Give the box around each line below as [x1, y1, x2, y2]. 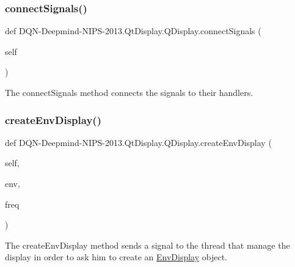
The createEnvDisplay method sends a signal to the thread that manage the [5, 238, 290, 251]
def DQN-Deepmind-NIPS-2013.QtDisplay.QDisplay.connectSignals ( [5, 24, 261, 37]
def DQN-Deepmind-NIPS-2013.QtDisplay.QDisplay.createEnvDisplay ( [5, 136, 272, 148]
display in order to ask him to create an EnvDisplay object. [5, 251, 227, 263]
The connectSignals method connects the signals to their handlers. [5, 86, 253, 98]
